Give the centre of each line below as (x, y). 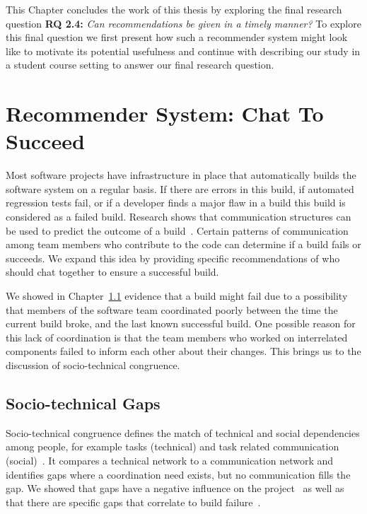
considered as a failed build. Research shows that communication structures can (179, 217)
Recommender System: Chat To (165, 113)
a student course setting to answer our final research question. (140, 65)
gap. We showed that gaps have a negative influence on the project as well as (175, 488)
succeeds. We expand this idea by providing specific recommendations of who (173, 258)
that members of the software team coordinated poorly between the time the (172, 309)
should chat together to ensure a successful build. (112, 272)
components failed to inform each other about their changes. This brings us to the (183, 351)
